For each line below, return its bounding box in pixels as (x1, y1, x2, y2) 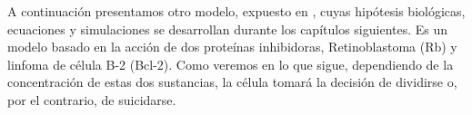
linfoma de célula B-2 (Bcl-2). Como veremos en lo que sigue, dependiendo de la (7, 54, 454, 73)
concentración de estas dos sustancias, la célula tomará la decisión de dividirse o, (7, 72, 457, 91)
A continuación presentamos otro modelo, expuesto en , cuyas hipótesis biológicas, (7, 2, 466, 20)
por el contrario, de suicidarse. (7, 90, 176, 109)
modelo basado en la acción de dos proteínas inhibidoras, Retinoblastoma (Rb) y (7, 37, 457, 56)
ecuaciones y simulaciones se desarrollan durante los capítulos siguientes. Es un (7, 19, 448, 38)
